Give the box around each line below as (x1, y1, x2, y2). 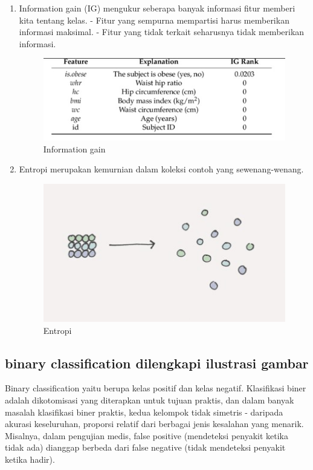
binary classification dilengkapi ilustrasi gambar (5, 353, 309, 372)
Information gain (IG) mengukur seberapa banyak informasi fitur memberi (19, 2, 295, 14)
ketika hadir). (5, 453, 55, 466)
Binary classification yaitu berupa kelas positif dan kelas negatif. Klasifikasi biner (5, 382, 306, 394)
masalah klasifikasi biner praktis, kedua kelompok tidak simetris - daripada (5, 405, 283, 418)
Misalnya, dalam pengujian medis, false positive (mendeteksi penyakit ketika (5, 429, 289, 442)
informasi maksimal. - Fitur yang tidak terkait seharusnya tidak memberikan (19, 25, 305, 38)
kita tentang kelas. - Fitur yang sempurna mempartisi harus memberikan (19, 13, 289, 26)
